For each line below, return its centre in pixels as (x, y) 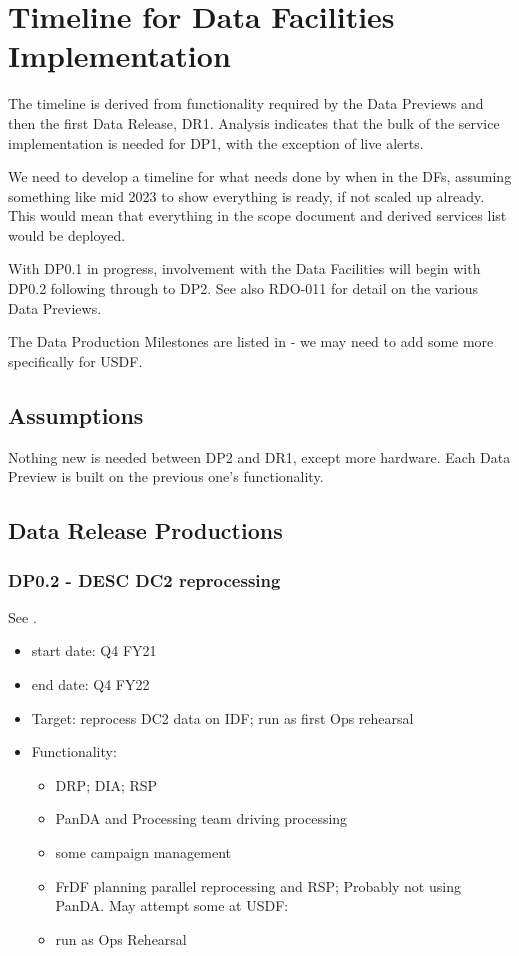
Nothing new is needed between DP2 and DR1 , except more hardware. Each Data (259, 456)
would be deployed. (67, 234)
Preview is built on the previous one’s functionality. (166, 476)
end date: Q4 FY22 (90, 684)
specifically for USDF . (75, 360)
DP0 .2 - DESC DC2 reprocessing (144, 579)
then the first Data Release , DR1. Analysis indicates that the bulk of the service (254, 122)
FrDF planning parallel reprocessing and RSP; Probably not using (258, 885)
